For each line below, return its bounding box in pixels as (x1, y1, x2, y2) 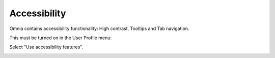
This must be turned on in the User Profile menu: (9, 35, 112, 41)
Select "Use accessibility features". (9, 44, 84, 50)
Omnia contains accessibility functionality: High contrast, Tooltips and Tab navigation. (9, 25, 189, 32)
